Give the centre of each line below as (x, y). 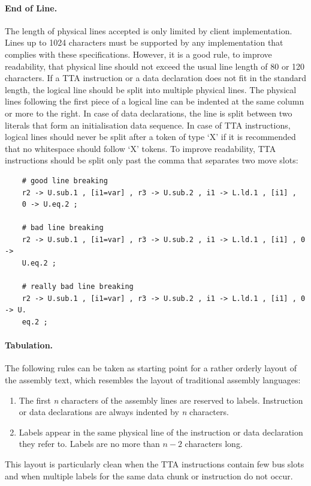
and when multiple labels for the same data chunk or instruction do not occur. (149, 475)
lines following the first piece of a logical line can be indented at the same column (155, 101)
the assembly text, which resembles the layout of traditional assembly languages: (153, 380)
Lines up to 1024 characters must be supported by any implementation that (144, 42)
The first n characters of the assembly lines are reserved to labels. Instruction (161, 400)
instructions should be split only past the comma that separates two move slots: (152, 160)
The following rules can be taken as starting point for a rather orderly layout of (151, 368)
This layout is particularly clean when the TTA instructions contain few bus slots (155, 464)
